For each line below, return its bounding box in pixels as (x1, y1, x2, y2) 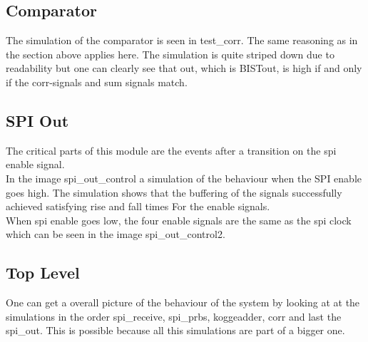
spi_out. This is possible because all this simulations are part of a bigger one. (6, 323, 345, 338)
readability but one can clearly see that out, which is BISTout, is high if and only (6, 61, 362, 76)
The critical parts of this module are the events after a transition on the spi (6, 142, 337, 157)
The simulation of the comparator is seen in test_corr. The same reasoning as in (6, 33, 358, 48)
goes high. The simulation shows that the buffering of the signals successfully (6, 185, 342, 199)
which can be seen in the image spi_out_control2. (6, 227, 225, 242)
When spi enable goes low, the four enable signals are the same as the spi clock (6, 212, 352, 227)
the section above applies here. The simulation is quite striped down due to (6, 46, 334, 61)
